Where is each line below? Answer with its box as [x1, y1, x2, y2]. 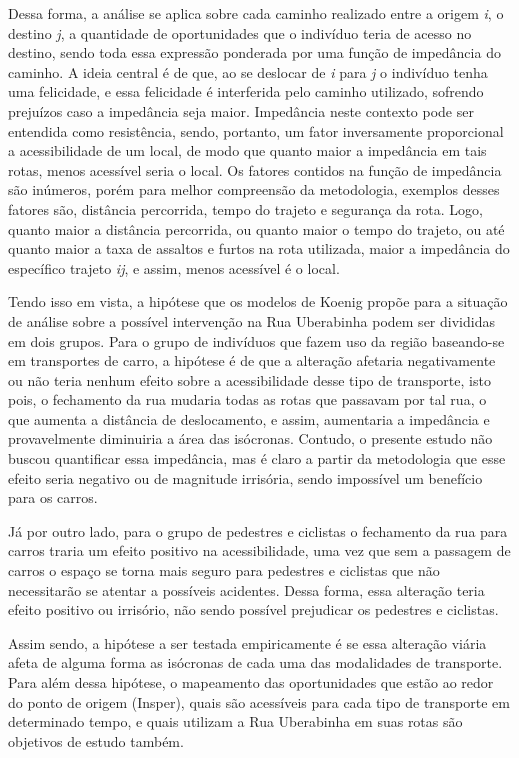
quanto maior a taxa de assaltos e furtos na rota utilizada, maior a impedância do [8, 238, 510, 259]
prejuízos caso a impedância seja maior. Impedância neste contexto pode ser [8, 100, 474, 121]
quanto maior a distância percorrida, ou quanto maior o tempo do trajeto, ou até [8, 218, 505, 239]
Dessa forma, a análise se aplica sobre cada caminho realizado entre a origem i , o [8, 3, 504, 23]
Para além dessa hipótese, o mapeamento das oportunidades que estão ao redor [8, 672, 494, 692]
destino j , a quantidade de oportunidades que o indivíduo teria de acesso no [8, 22, 472, 43]
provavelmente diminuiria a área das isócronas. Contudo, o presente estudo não [8, 428, 493, 449]
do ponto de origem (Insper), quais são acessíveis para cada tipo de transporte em [8, 691, 510, 712]
